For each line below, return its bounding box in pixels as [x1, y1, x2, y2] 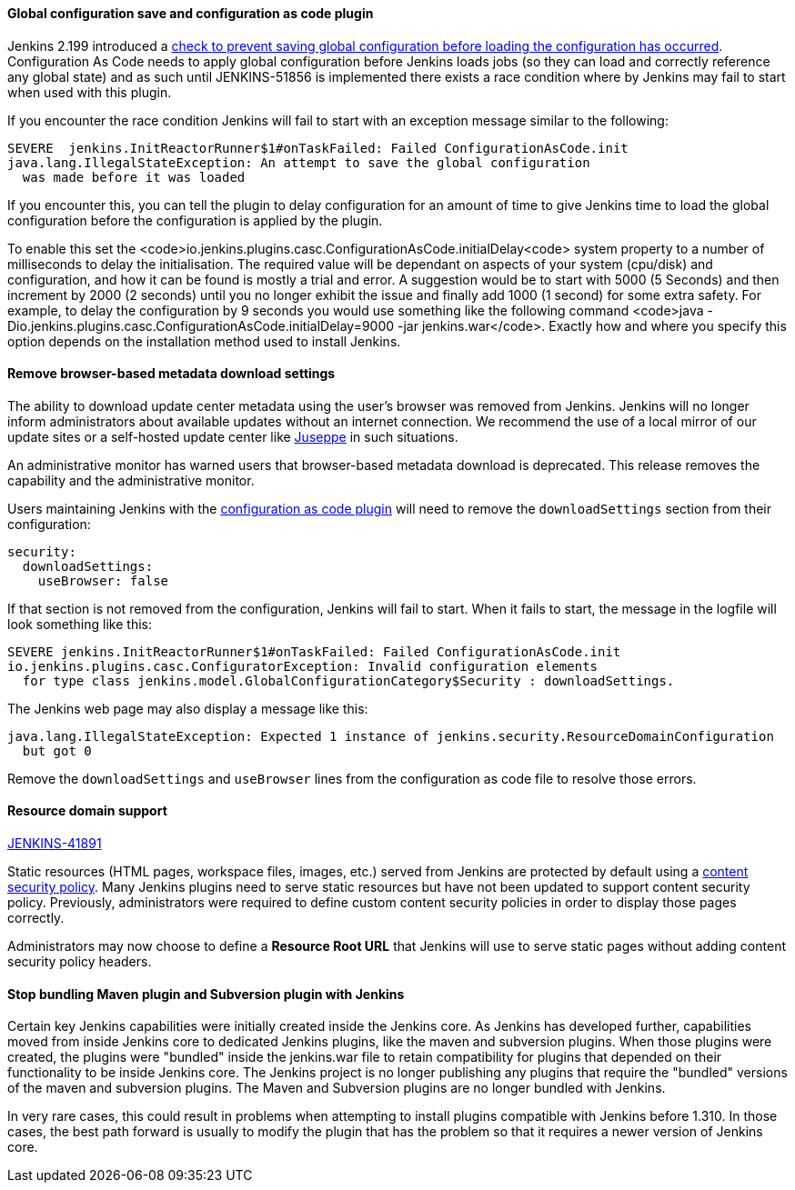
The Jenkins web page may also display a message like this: [7, 700, 368, 716]
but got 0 [22, 743, 92, 758]
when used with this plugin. [7, 84, 172, 100]
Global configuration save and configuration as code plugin [7, 5, 374, 21]
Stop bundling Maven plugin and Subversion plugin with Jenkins [7, 985, 405, 1002]
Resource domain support [7, 803, 167, 819]
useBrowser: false [37, 573, 169, 588]
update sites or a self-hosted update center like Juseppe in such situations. [7, 428, 458, 445]
